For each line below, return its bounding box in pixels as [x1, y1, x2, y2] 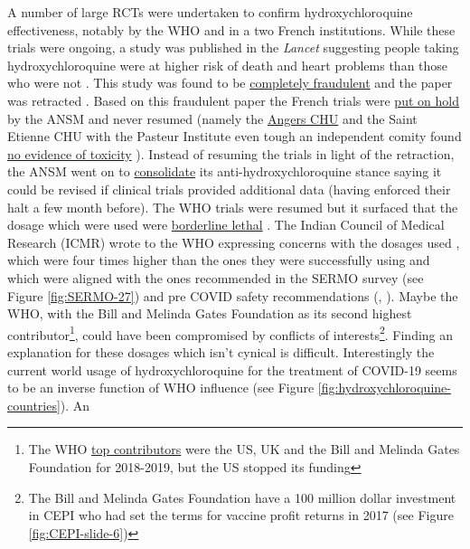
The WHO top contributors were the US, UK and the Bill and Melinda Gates [28, 440, 460, 459]
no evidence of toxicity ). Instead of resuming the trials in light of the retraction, [7, 144, 455, 163]
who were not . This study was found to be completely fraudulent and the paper [7, 73, 453, 92]
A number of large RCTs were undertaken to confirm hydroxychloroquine [7, 3, 413, 21]
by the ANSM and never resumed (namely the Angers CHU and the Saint [7, 109, 418, 128]
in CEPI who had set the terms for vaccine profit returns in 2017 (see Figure [28, 506, 454, 525]
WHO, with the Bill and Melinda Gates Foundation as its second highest [7, 304, 412, 323]
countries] [7, 395, 61, 414]
